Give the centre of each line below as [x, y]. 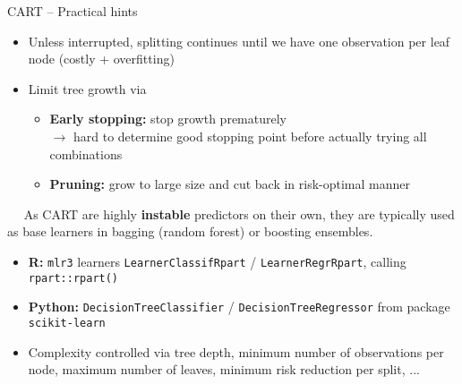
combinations [86, 154]
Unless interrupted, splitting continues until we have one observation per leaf [239, 41]
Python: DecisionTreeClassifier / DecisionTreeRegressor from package [239, 307]
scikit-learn [67, 323]
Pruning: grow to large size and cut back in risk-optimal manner [230, 184]
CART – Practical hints [73, 11]
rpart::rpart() [73, 278]
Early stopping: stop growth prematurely [168, 119]
